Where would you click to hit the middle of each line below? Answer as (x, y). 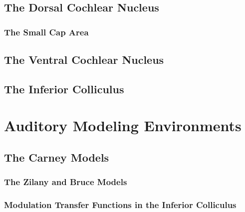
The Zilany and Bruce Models (66, 182)
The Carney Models (57, 157)
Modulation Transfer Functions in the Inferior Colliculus (120, 205)
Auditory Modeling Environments (123, 125)
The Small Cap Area (46, 32)
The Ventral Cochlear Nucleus (84, 60)
